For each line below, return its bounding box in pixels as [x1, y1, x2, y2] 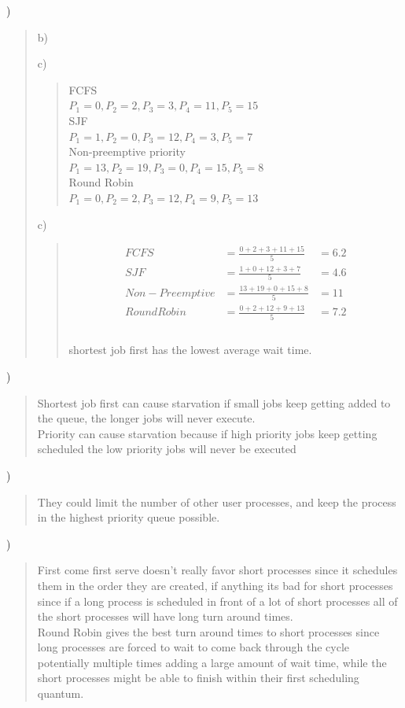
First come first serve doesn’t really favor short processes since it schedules [37, 562, 398, 578]
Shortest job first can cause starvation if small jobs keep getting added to [37, 394, 391, 411]
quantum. [37, 685, 84, 702]
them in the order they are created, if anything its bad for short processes [37, 577, 393, 593]
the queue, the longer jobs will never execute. [37, 410, 256, 426]
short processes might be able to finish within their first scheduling [37, 669, 359, 686]
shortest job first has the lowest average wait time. [68, 341, 312, 358]
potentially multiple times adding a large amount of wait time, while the [37, 654, 387, 670]
